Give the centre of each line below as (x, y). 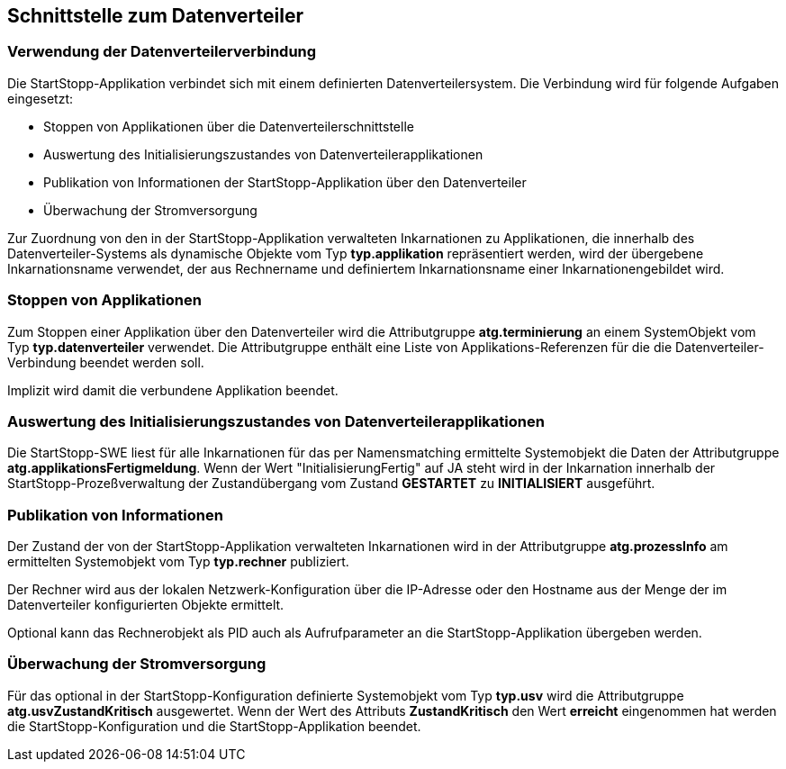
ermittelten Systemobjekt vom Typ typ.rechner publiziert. (178, 562)
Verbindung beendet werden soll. (106, 362)
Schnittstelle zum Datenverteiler (155, 16)
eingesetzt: (41, 98)
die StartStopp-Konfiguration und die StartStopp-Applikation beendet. (214, 726)
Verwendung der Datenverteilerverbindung (162, 52)
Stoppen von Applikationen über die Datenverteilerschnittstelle (229, 126)
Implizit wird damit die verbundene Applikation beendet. (173, 390)
